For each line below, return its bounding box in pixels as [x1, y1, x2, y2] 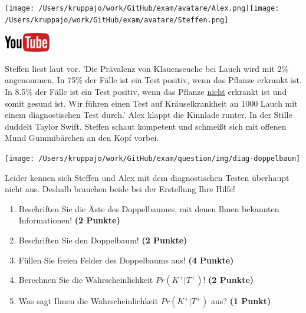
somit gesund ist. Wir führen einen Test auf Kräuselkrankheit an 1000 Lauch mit [5, 97, 298, 109]
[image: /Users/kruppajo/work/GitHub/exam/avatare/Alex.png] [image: [5, 4, 279, 12]
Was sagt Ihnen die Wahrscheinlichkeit [18, 295, 159, 307]
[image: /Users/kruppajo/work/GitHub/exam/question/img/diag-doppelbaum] [5, 154, 301, 163]
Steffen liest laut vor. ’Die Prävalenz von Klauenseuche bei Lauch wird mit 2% [5, 62, 289, 74]
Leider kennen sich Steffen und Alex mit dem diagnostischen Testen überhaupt [5, 171, 289, 183]
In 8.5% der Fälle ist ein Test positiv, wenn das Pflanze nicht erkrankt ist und [5, 85, 287, 97]
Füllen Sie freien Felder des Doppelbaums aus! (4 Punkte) [18, 253, 234, 266]
